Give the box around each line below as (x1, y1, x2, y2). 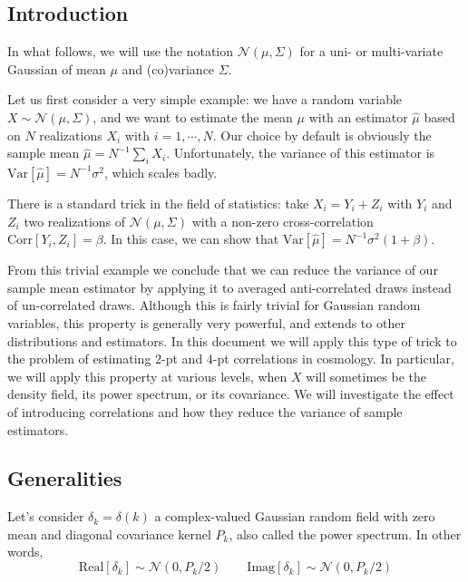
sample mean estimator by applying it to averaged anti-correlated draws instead (7, 277, 452, 296)
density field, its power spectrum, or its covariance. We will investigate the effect (7, 384, 454, 403)
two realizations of (24, 211, 126, 230)
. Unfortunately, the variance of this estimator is (166, 143, 435, 162)
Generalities (7, 464, 122, 492)
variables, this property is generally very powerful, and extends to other (7, 313, 405, 332)
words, (7, 542, 44, 561)
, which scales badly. (104, 162, 218, 181)
